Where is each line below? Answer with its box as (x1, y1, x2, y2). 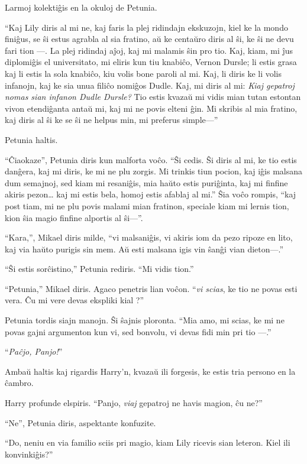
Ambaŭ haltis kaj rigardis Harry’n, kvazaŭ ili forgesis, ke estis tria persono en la (5, 365, 296, 377)
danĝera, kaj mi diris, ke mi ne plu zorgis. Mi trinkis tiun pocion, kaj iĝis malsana (5, 165, 303, 177)
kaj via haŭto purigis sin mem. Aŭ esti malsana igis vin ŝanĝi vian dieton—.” (5, 242, 284, 255)
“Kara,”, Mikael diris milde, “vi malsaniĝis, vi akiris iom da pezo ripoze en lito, (5, 231, 293, 244)
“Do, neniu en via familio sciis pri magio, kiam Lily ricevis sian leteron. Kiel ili (5, 436, 290, 449)
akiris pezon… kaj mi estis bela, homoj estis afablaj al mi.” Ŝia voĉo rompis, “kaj (5, 188, 296, 200)
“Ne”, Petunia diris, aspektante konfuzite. (5, 416, 156, 429)
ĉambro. (5, 377, 34, 389)
